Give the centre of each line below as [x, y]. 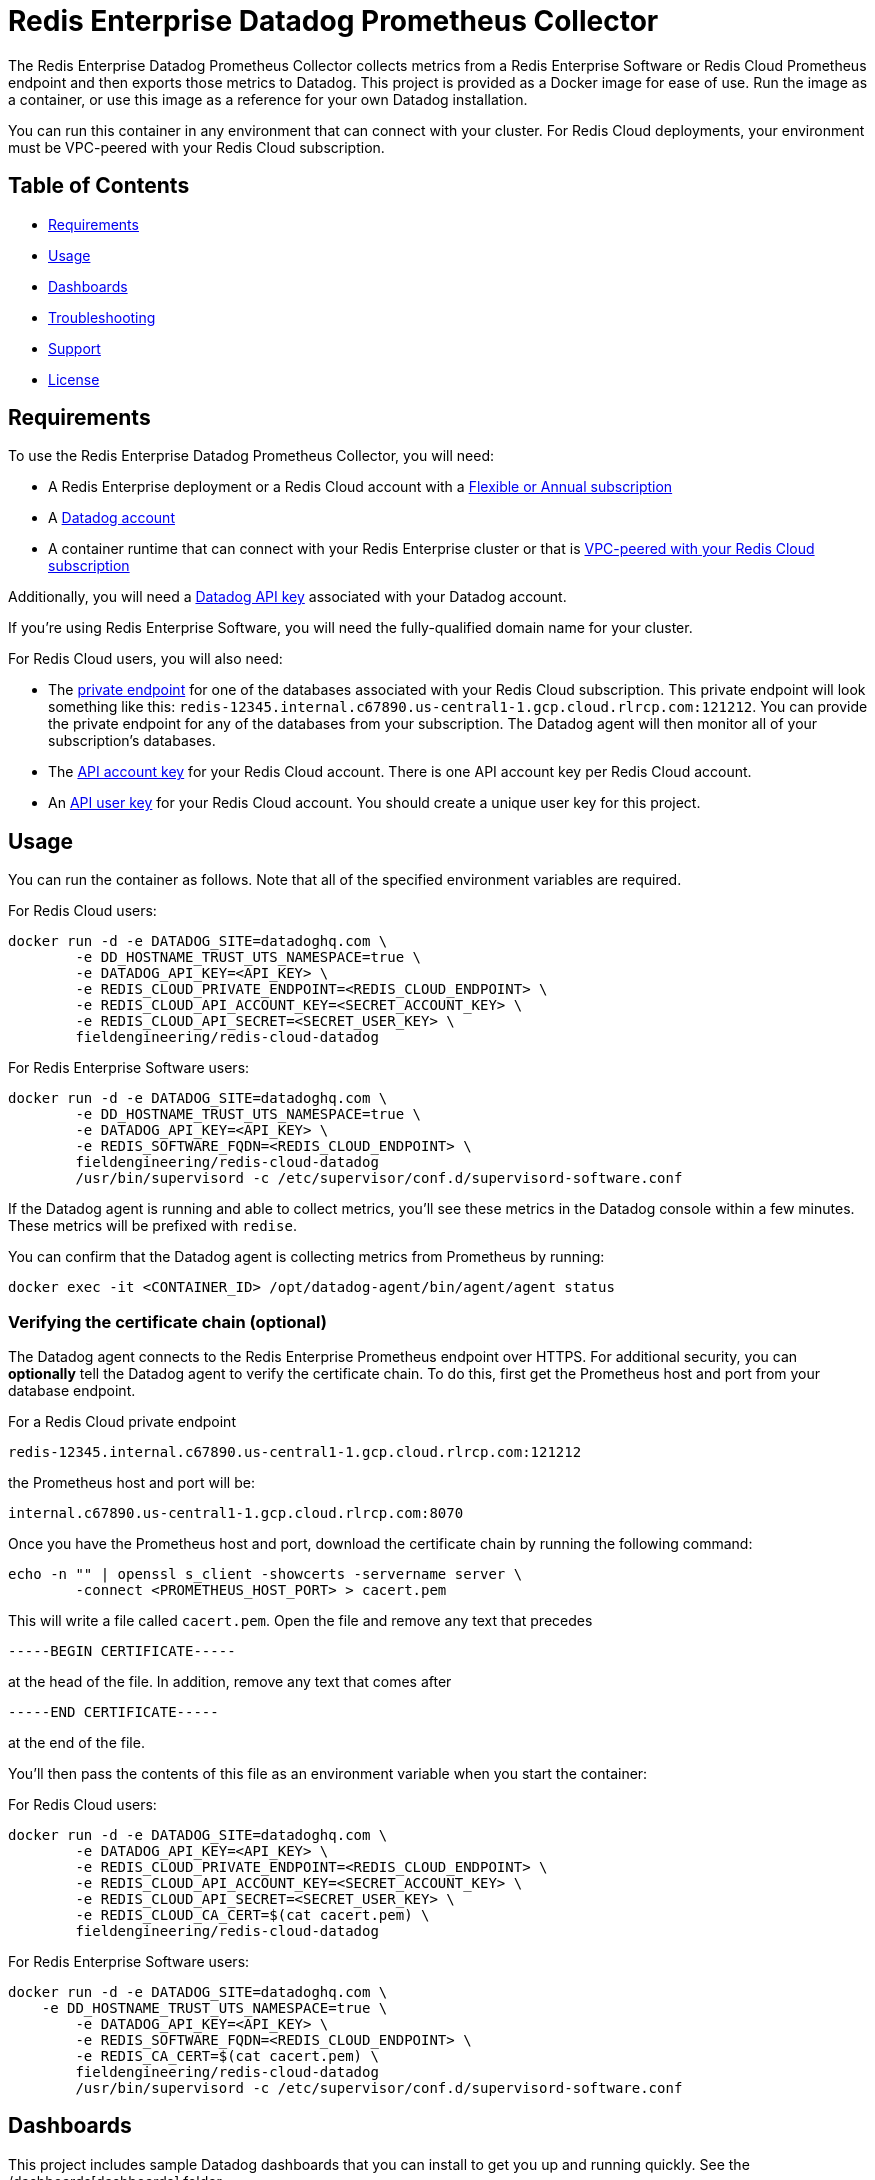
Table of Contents [99, 186]
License [74, 379]
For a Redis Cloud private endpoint [122, 1422]
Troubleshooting [102, 317]
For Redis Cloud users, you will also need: [145, 659]
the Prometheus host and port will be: [131, 1483]
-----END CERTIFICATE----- [113, 1712]
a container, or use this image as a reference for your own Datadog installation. [268, 99]
